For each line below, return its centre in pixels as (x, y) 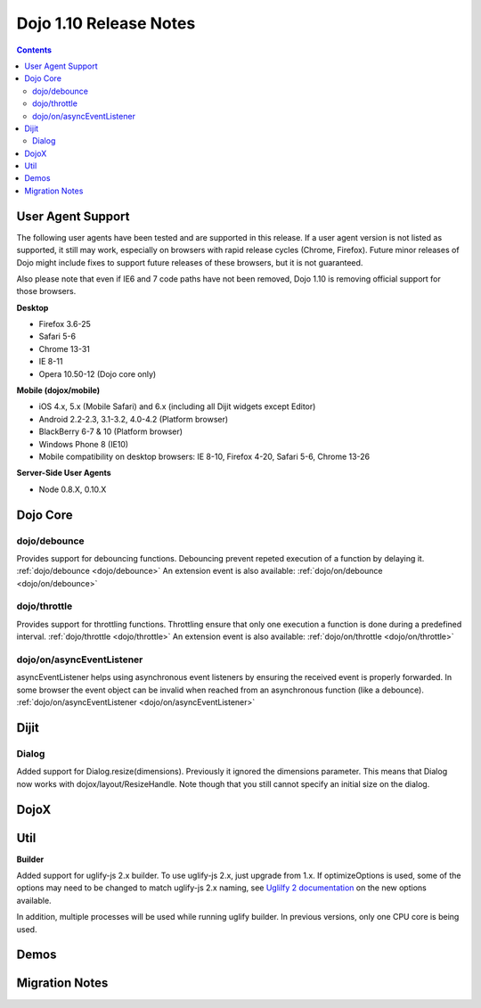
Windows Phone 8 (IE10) (84, 444)
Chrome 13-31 (65, 348)
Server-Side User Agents (64, 473)
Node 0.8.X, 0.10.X (73, 489)
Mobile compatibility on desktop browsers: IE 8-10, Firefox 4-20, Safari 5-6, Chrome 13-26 (204, 456)
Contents (34, 50)
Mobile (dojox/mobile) (58, 390)
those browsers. (46, 291)
